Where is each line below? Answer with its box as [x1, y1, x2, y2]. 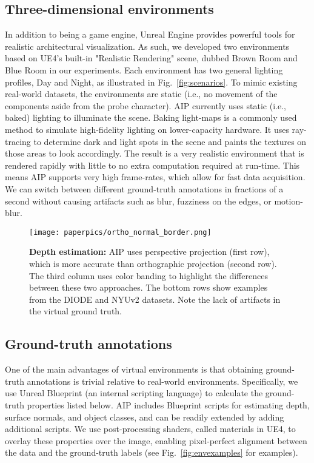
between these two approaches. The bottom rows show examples [29, 281, 268, 294]
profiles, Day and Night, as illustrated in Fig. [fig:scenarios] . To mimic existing [5, 75, 298, 88]
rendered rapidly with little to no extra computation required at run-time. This [5, 158, 300, 171]
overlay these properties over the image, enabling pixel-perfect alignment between [5, 434, 307, 447]
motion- [274, 194, 303, 207]
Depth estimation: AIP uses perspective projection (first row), [29, 245, 270, 258]
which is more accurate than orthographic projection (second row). [29, 257, 277, 269]
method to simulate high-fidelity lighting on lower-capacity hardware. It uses [5, 123, 289, 135]
